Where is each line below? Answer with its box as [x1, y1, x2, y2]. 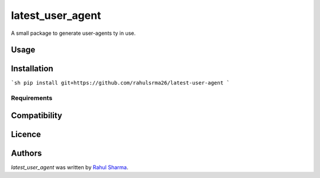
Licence [11, 129, 41, 139]
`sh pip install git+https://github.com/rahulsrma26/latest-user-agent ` [11, 80, 231, 86]
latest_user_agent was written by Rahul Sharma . [11, 163, 129, 171]
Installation [11, 64, 53, 74]
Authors [11, 148, 42, 158]
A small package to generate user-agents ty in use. [11, 30, 136, 37]
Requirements [11, 94, 53, 102]
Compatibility [11, 110, 62, 121]
